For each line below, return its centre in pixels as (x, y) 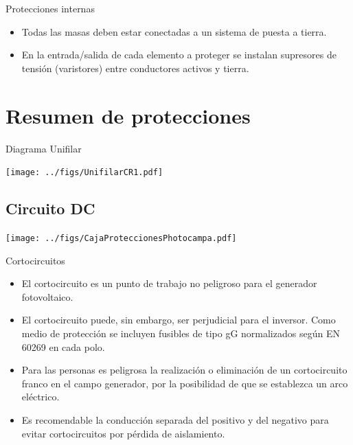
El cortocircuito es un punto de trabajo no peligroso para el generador (169, 283)
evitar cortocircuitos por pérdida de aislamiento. (123, 433)
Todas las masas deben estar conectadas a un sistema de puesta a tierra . (174, 31)
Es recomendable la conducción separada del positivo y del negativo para (175, 419)
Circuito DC (50, 208)
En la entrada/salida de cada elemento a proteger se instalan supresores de (179, 55)
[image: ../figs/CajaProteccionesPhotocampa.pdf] (121, 238)
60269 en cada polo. (63, 346)
